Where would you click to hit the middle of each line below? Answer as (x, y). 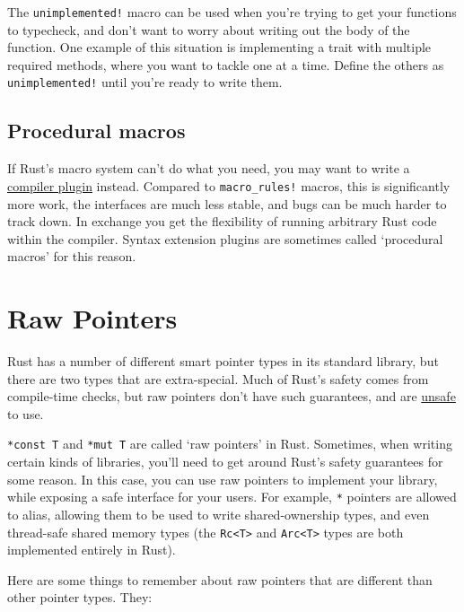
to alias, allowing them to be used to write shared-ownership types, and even (219, 514)
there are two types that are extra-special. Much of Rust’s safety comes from (218, 378)
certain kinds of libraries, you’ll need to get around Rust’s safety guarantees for (225, 462)
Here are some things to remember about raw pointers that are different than (220, 579)
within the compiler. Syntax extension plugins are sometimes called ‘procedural (225, 238)
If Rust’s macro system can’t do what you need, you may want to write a (209, 168)
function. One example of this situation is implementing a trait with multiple (219, 47)
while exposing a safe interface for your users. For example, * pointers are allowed (232, 497)
